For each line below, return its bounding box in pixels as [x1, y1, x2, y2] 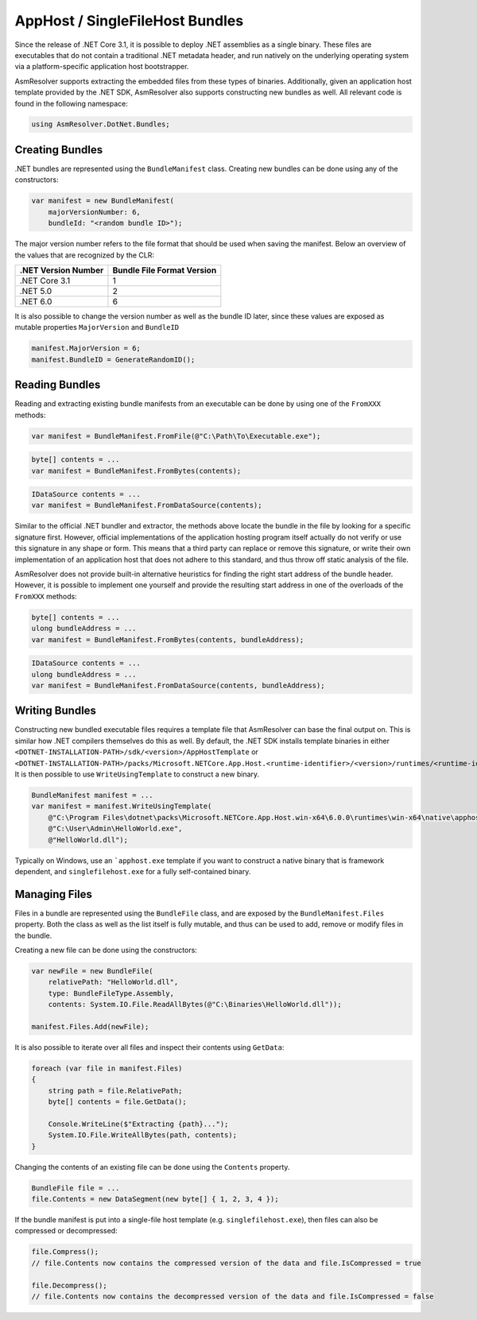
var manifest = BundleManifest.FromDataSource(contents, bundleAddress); [31, 680, 325, 690]
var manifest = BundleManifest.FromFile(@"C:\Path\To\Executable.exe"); [31, 432, 321, 440]
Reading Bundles [14, 378, 101, 392]
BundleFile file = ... [31, 1183, 120, 1192]
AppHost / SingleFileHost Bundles [14, 12, 244, 29]
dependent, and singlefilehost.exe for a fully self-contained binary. [14, 866, 251, 876]
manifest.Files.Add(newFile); [31, 1022, 149, 1031]
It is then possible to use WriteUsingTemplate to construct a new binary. [14, 769, 260, 779]
